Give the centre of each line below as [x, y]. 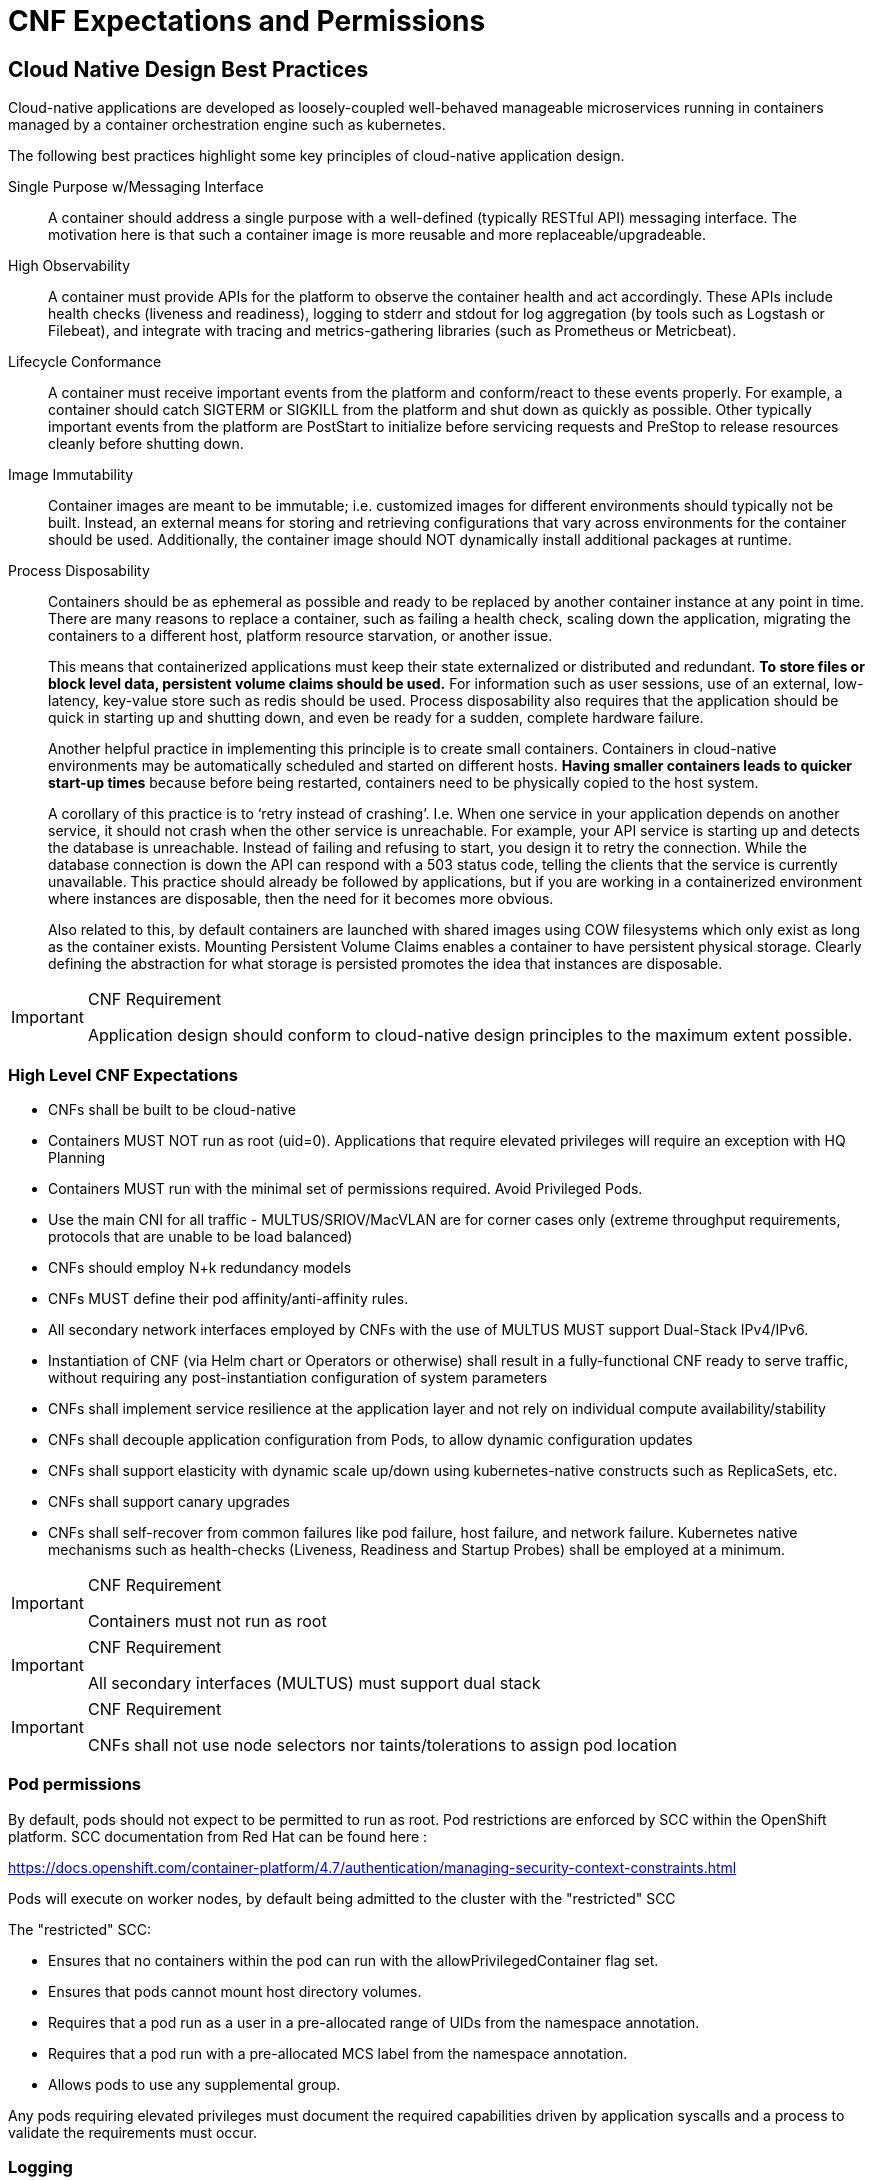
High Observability [69, 266]
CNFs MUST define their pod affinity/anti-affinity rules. [228, 1298]
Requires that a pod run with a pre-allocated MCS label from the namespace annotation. [338, 2053]
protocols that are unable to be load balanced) [200, 1236]
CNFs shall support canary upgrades [169, 1501]
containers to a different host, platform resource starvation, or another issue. [300, 636]
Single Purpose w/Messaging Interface [136, 187]
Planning [76, 1157]
